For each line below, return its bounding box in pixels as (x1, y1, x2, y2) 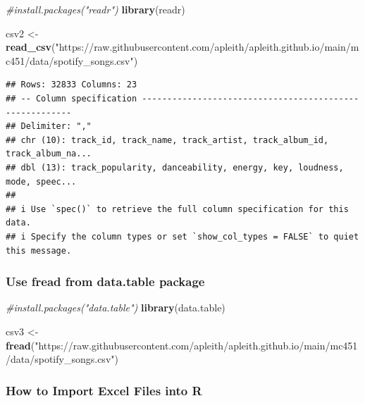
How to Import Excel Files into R (6, 381, 202, 399)
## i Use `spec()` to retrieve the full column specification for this (6, 204, 349, 214)
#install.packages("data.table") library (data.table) (6, 300, 225, 315)
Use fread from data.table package (6, 273, 205, 290)
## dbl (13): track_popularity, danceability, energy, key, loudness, (6, 162, 344, 173)
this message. (6, 245, 72, 256)
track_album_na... (6, 149, 92, 159)
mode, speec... (6, 176, 77, 187)
